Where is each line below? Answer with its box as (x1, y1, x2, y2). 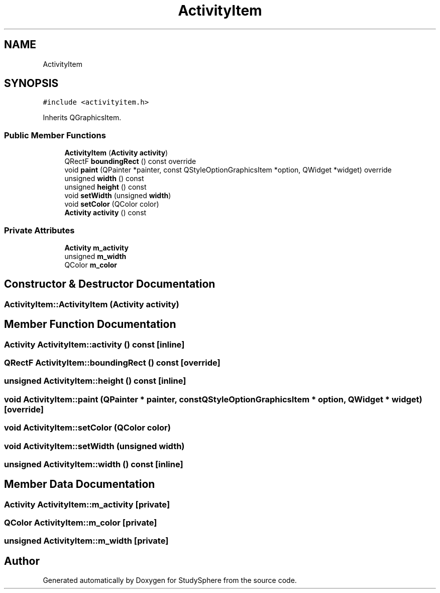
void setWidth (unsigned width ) (64, 191, 171, 200)
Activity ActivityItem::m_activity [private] (4, 499, 170, 510)
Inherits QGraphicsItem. (43, 113, 122, 122)
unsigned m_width (64, 251, 127, 261)
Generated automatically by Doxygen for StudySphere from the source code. (43, 576, 297, 585)
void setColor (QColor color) (64, 200, 159, 209)
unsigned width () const (64, 174, 144, 183)
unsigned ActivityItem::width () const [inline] (4, 459, 183, 469)
